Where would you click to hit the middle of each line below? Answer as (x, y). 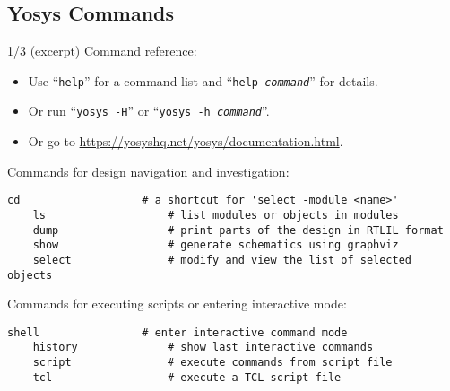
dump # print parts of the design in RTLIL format (238, 230)
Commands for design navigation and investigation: (148, 171)
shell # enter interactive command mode (177, 332)
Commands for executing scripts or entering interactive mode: (177, 304)
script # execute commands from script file (212, 363)
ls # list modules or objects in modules (216, 215)
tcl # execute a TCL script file (187, 377)
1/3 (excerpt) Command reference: (102, 51)
